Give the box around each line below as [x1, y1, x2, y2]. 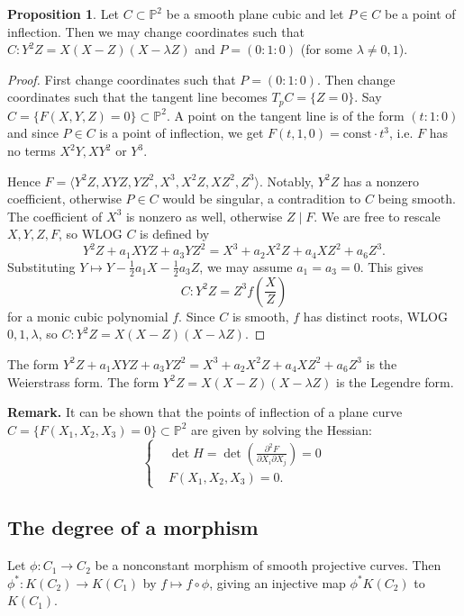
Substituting [7, 257, 76, 276]
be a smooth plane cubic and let [166, 5, 344, 23]
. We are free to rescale [314, 206, 441, 225]
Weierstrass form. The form [7, 372, 159, 391]
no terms [7, 141, 56, 160]
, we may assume [199, 257, 293, 276]
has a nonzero [342, 171, 420, 190]
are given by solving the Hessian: [191, 420, 373, 439]
